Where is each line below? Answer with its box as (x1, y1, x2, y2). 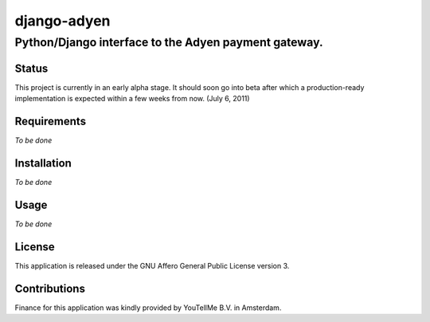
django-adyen (14, 12, 111, 29)
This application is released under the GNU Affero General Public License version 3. (14, 261, 290, 270)
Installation (14, 156, 72, 170)
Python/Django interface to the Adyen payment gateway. (14, 35, 323, 49)
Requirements (14, 114, 87, 128)
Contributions (14, 281, 85, 295)
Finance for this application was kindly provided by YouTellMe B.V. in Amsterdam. (14, 303, 282, 312)
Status (14, 61, 49, 75)
